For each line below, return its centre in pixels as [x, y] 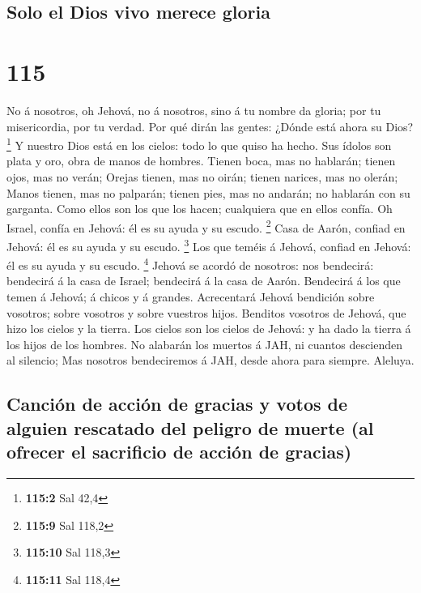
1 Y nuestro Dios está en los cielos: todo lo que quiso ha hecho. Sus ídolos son [199, 144]
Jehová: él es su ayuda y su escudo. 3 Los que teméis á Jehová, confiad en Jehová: [209, 245]
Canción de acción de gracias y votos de [177, 404]
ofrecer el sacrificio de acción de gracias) [179, 452]
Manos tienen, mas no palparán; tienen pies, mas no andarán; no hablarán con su [208, 192]
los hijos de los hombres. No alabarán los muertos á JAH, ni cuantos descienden [204, 344]
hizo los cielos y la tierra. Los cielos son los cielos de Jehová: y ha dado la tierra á [209, 328]
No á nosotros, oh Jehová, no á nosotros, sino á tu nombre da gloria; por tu [194, 110]
